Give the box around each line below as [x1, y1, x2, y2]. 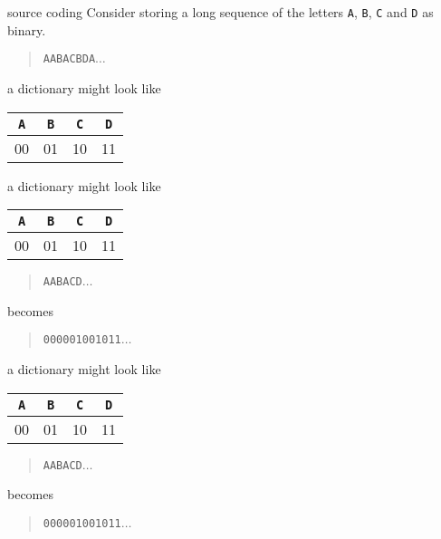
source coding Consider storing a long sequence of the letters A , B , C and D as [7, 3, 434, 21]
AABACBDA [43, 53, 96, 66]
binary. [7, 20, 46, 39]
